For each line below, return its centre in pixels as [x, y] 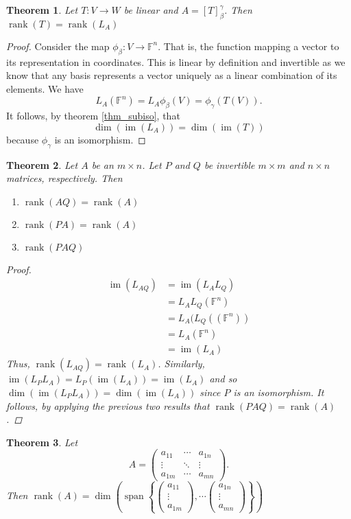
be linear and [151, 10]
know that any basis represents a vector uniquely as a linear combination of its [172, 75]
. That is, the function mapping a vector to [249, 46]
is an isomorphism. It [279, 392]
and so [223, 379]
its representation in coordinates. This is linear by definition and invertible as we [176, 61]
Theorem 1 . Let [42, 10]
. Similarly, [181, 364]
